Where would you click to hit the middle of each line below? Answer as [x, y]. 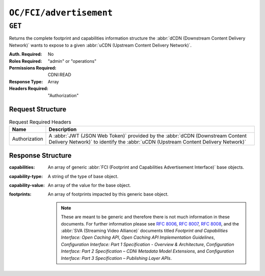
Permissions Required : [33, 68]
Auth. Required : [26, 54]
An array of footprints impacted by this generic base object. [108, 194]
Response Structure [40, 156]
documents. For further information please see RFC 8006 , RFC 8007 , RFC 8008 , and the [150, 224]
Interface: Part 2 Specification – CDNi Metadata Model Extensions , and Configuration [147, 251]
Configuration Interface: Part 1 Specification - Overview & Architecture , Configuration [147, 244]
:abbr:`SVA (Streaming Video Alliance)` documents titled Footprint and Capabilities [145, 231]
